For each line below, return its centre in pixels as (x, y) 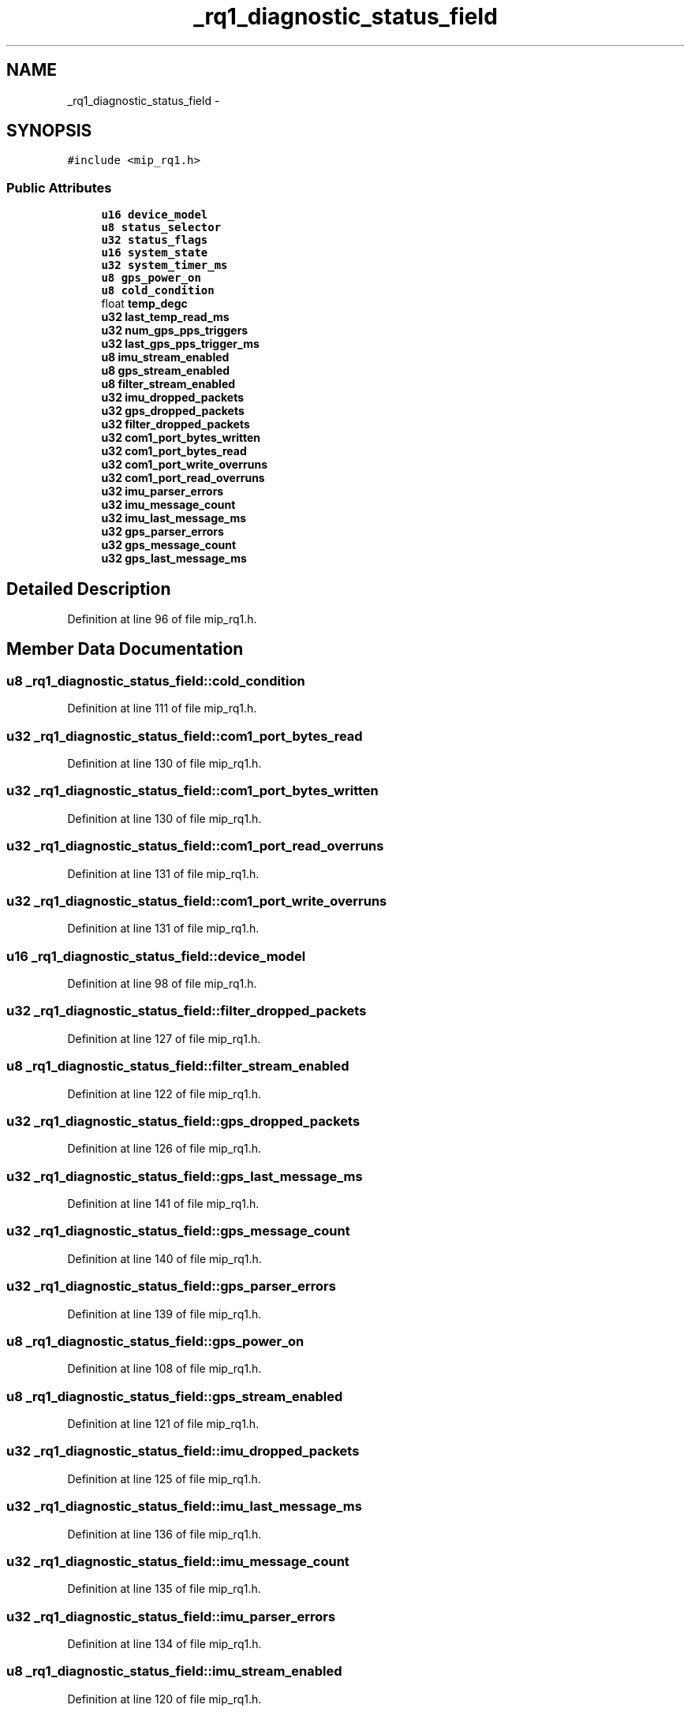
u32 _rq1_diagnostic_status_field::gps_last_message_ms (185, 1176)
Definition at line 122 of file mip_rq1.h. (164, 1093)
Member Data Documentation (125, 649)
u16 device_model (155, 215)
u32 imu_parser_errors (162, 492)
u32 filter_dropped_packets (176, 424)
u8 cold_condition (158, 291)
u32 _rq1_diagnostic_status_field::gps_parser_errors (171, 1286)
